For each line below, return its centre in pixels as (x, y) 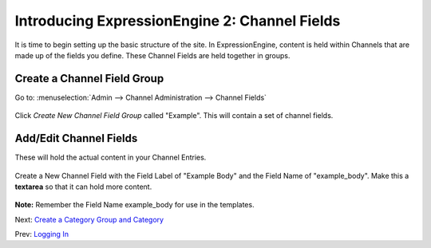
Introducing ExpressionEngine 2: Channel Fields (178, 21)
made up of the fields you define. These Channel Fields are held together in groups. (152, 55)
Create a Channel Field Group (89, 79)
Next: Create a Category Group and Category (89, 219)
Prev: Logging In (42, 234)
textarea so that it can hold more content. (83, 187)
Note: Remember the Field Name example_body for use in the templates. (134, 205)
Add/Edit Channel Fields (76, 138)
